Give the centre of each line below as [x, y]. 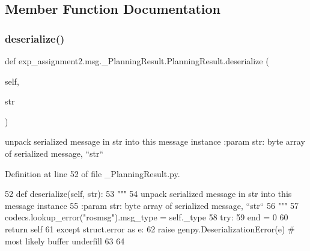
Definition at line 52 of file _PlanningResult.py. [93, 173]
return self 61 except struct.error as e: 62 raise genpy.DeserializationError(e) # [150, 228]
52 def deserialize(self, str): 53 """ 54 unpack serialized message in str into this [148, 194]
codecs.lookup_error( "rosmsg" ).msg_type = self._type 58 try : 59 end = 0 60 [147, 217]
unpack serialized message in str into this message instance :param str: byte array [155, 141]
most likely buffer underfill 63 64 [65, 240]
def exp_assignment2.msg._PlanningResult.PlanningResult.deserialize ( [137, 61]
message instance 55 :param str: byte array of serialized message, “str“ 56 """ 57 [152, 205]
